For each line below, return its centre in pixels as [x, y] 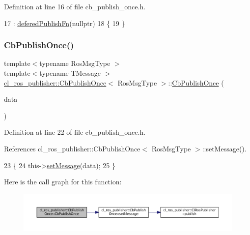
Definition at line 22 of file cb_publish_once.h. [75, 132]
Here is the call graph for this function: [63, 182]
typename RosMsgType [75, 63]
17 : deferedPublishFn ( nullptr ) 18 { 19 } [65, 23]
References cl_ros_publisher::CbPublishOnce [72, 148]
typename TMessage [70, 73]
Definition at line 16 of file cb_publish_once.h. [75, 6]
